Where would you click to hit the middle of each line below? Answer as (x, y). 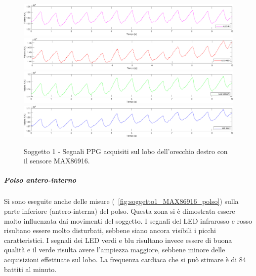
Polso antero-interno (40, 180)
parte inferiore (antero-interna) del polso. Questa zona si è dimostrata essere (120, 211)
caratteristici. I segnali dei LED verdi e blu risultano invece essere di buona (118, 240)
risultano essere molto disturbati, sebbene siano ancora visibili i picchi (110, 230)
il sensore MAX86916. (57, 161)
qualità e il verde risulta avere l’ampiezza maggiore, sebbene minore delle (115, 250)
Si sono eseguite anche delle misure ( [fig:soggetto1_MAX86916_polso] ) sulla (121, 201)
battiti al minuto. (30, 269)
